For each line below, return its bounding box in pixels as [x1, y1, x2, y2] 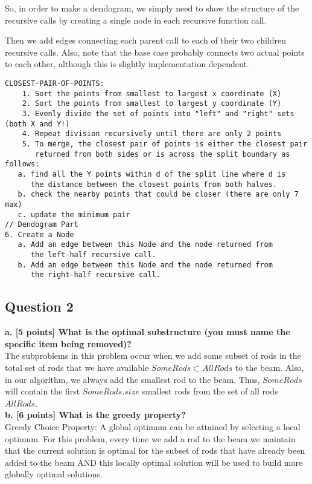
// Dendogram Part [5, 220, 78, 229]
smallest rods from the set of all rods [142, 385, 278, 397]
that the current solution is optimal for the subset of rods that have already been [5, 444, 305, 457]
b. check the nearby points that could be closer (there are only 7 [18, 190, 299, 199]
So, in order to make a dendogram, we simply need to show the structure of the [5, 2, 299, 14]
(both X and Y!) [5, 119, 70, 128]
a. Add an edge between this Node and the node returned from [18, 240, 273, 249]
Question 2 [5, 297, 74, 316]
